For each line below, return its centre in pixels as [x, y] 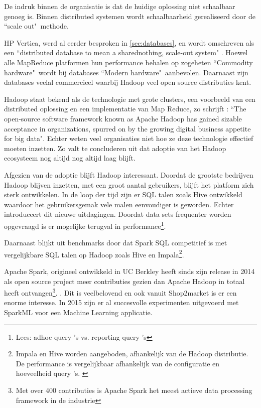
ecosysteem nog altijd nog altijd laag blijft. [70, 158]
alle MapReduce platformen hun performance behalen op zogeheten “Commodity [128, 62]
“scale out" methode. [36, 26]
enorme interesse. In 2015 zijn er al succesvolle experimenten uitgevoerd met [121, 302]
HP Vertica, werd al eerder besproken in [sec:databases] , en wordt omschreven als [129, 42]
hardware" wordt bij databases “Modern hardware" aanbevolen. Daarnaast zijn [126, 72]
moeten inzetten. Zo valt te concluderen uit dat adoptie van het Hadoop [115, 148]
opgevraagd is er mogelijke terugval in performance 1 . [85, 225]
